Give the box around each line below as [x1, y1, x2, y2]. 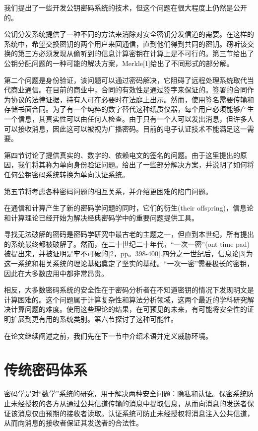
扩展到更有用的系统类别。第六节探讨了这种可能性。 [10, 314, 178, 324]
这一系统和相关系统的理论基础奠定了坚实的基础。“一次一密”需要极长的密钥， [4, 258, 254, 269]
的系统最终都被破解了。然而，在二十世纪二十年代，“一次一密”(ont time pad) [4, 238, 250, 249]
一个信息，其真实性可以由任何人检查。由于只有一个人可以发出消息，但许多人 [4, 113, 254, 124]
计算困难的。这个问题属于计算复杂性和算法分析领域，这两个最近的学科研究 [4, 294, 247, 304]
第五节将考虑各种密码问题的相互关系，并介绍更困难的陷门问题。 [4, 186, 212, 196]
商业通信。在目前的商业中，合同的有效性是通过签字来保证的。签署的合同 [10, 84, 247, 95]
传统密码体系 [4, 359, 88, 380]
